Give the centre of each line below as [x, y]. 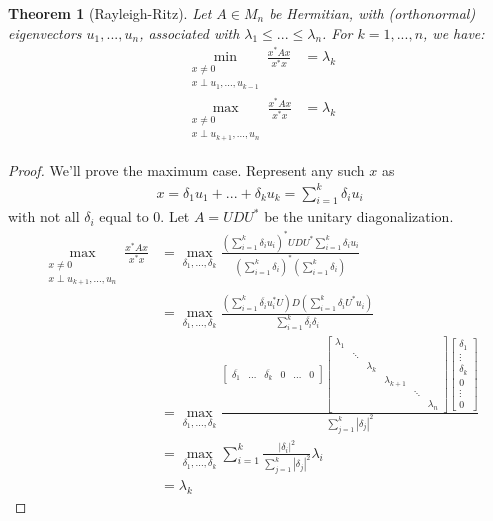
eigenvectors [45, 32]
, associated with [189, 32]
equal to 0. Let [144, 216]
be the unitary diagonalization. [359, 216]
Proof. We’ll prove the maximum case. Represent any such [186, 169]
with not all [44, 216]
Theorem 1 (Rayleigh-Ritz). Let [110, 13]
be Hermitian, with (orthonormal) [372, 13]
